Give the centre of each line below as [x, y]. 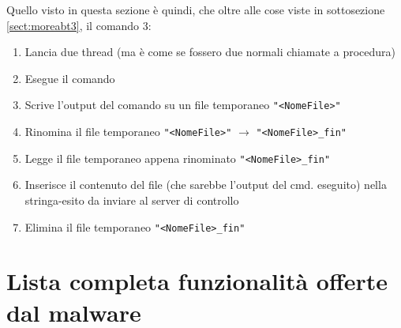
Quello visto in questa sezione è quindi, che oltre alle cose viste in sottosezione [196, 9]
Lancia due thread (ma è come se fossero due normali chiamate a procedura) [210, 52]
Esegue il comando [70, 78]
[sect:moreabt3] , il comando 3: [79, 25]
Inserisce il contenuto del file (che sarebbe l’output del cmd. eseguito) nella [206, 185]
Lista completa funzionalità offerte [197, 281]
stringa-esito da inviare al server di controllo [132, 200]
